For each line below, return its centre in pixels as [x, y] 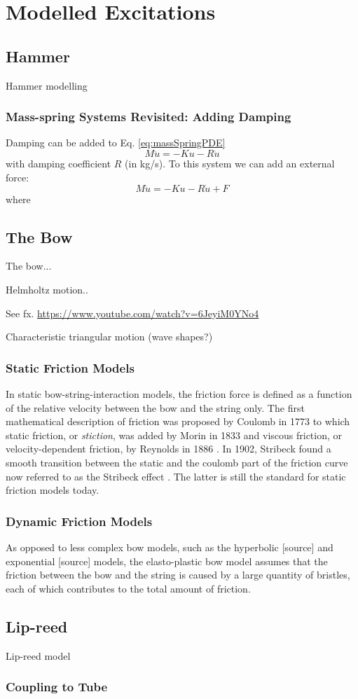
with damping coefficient [58, 164]
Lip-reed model [38, 655]
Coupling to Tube [57, 687]
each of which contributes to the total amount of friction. [128, 588]
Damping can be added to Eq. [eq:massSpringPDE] [116, 143]
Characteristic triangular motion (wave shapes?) [109, 337]
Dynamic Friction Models [79, 521]
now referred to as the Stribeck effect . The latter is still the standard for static [176, 476]
